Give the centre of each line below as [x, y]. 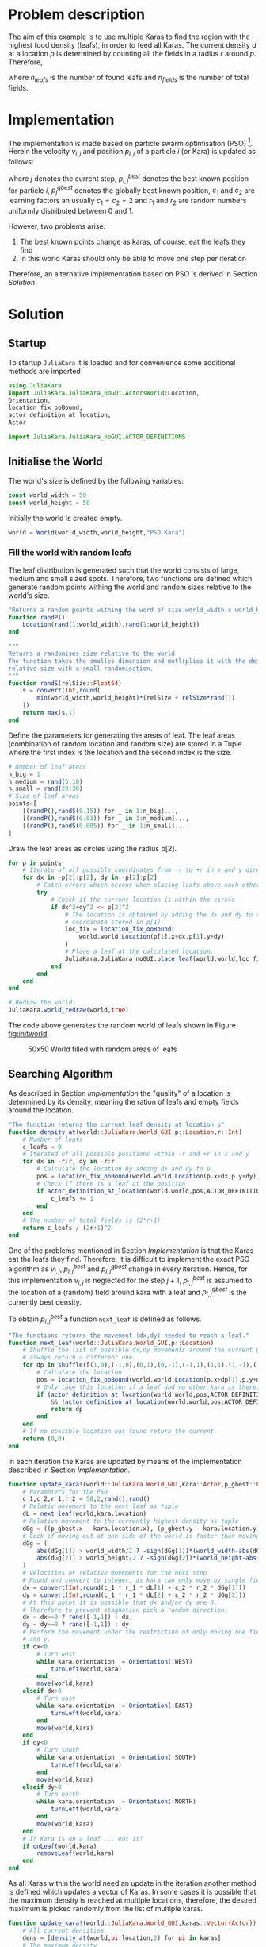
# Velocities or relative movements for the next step [115, 1573]
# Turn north [58, 1795]
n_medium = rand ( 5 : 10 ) [46, 781]
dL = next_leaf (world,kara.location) [85, 1514]
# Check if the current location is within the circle [143, 900]
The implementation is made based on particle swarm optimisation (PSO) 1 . [131, 142]
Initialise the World [55, 462]
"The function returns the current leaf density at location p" [116, 1124]
